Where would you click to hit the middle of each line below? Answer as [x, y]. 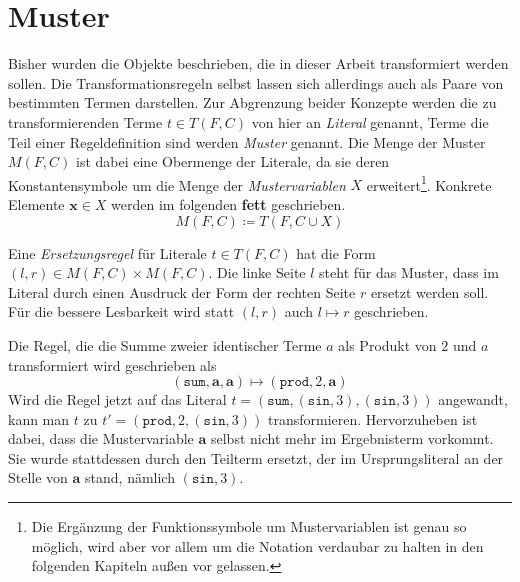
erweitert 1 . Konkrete [429, 183]
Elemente [36, 203]
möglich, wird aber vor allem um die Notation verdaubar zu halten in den [257, 545]
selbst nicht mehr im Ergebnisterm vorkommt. [352, 438]
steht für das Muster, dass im [409, 272]
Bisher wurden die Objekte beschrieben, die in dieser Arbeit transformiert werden [258, 63]
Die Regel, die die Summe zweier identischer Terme [165, 344]
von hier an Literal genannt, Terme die [370, 121]
